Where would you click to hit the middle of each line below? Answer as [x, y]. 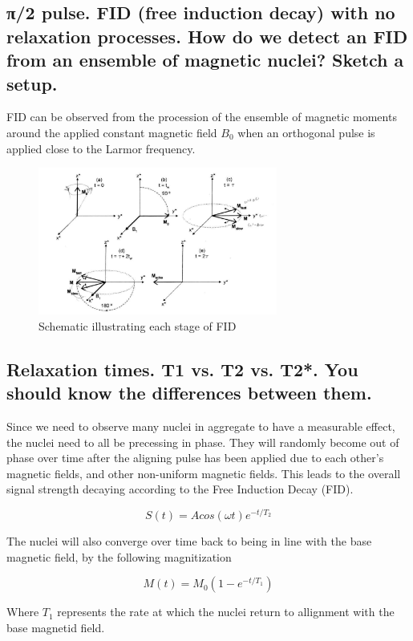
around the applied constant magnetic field [112, 132]
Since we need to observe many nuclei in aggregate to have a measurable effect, [201, 426]
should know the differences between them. [189, 393]
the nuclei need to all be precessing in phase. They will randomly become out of [203, 442]
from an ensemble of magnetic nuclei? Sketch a [205, 60]
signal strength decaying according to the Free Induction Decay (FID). [180, 489]
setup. [32, 83]
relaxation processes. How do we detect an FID [207, 36]
